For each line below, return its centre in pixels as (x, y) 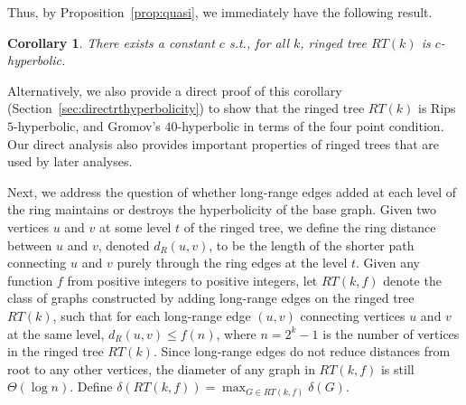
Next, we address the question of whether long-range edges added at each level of (232, 191)
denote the (412, 280)
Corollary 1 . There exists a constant (111, 42)
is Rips (437, 108)
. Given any (388, 263)
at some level (135, 226)
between (30, 245)
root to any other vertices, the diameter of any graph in (161, 368)
